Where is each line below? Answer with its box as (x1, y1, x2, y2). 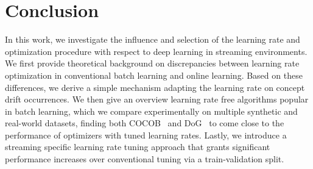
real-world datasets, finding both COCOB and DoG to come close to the (5, 117, 284, 129)
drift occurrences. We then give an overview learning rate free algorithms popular (5, 93, 309, 106)
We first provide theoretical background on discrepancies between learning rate (5, 57, 300, 70)
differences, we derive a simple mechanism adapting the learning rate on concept (5, 81, 305, 93)
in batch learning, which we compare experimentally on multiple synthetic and (5, 104, 298, 117)
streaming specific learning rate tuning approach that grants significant (5, 140, 270, 153)
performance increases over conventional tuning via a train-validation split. (5, 153, 284, 165)
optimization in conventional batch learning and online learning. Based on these (5, 68, 303, 81)
